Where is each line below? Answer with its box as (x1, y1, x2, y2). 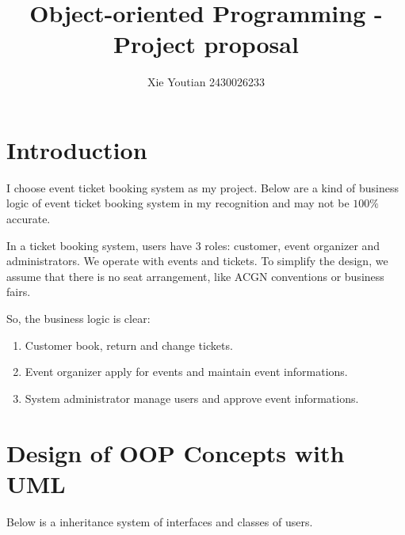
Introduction (6, 133, 147, 165)
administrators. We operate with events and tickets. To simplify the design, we (6, 252, 388, 269)
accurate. (6, 211, 51, 227)
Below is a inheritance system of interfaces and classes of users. (6, 513, 313, 529)
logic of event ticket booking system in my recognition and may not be (6, 195, 350, 211)
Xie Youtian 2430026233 (147, 74, 266, 90)
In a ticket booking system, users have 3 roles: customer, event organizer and (6, 237, 380, 253)
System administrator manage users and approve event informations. (25, 389, 359, 406)
